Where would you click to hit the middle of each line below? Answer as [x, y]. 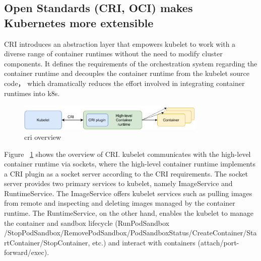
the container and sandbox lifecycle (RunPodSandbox [87, 223]
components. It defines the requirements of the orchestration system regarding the [131, 63]
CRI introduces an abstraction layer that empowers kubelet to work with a [120, 43]
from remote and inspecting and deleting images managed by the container [120, 203]
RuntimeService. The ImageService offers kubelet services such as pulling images [128, 193]
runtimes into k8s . [32, 93]
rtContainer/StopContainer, [47, 242]
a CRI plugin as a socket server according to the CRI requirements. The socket [126, 173]
